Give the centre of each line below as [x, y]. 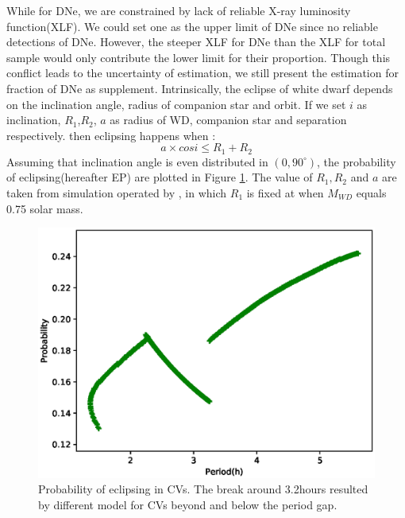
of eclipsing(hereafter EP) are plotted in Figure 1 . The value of [160, 177]
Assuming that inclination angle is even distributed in [137, 161]
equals [371, 192]
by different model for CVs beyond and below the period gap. [188, 505]
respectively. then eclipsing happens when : [111, 135]
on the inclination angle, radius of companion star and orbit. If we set [176, 104]
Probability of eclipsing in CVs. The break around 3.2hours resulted [203, 489]
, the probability [356, 161]
